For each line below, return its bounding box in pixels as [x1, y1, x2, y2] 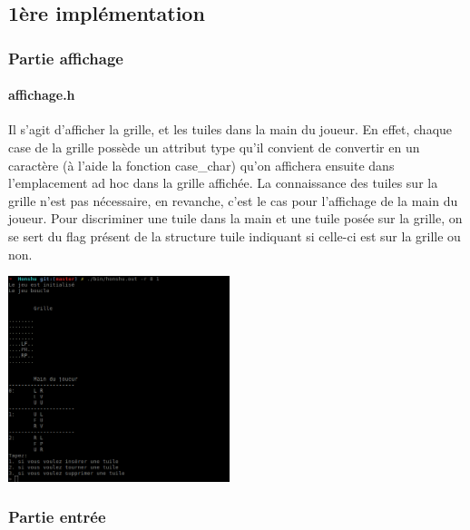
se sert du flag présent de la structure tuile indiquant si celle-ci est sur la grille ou [8, 226, 461, 245]
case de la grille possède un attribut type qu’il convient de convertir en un [8, 138, 420, 157]
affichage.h [8, 85, 75, 104]
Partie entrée [8, 505, 106, 528]
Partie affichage [8, 46, 123, 69]
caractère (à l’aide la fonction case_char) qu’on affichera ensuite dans [8, 155, 395, 174]
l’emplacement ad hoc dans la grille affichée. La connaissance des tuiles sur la [8, 173, 438, 192]
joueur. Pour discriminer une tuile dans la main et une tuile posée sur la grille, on [8, 209, 463, 228]
